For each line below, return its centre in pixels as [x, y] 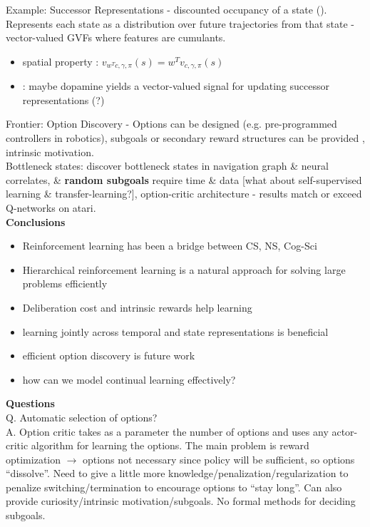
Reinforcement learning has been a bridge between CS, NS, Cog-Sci [170, 246]
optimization [34, 459]
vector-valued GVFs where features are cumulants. [116, 37]
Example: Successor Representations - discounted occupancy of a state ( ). [166, 9]
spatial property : [61, 61]
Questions [30, 403]
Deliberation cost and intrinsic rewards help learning [137, 307]
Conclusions [36, 221]
